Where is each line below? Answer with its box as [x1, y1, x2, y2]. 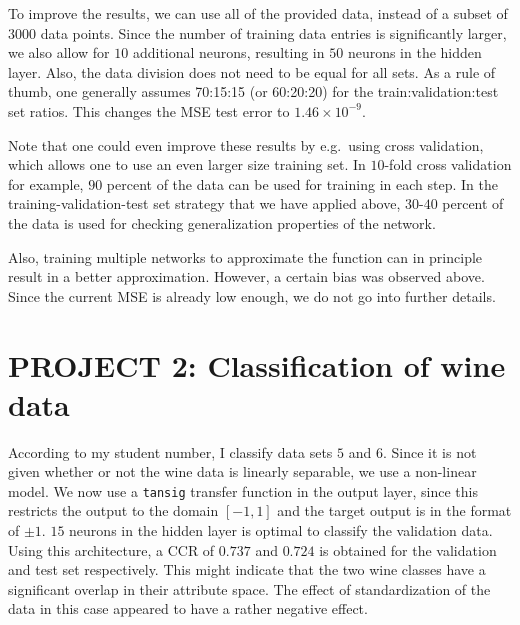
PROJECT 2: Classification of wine [8, 344, 506, 385]
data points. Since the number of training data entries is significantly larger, [40, 22, 507, 43]
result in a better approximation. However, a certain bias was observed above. [8, 266, 485, 287]
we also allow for [8, 42, 110, 63]
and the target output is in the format [277, 500, 512, 521]
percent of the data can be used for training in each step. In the [106, 173, 498, 194]
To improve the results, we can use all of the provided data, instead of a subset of [8, 3, 508, 23]
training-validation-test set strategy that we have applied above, [8, 193, 401, 214]
